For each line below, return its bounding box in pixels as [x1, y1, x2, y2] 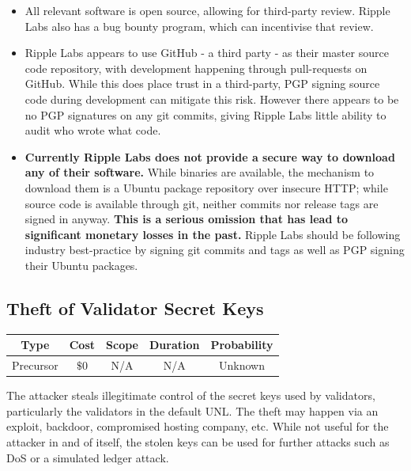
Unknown [219, 357, 265, 374]
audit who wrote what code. [25, 122, 161, 139]
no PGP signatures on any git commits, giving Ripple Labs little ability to [25, 106, 386, 123]
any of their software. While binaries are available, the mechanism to [25, 164, 375, 180]
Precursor [12, 357, 58, 374]
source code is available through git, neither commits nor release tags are [25, 195, 379, 211]
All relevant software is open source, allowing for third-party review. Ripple [25, 2, 390, 18]
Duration [149, 336, 200, 353]
